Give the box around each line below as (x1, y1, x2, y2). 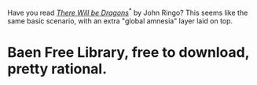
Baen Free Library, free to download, (7, 43, 249, 61)
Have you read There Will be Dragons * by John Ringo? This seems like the (7, 7, 248, 17)
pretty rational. (7, 60, 108, 77)
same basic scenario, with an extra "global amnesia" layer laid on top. (7, 16, 233, 26)
